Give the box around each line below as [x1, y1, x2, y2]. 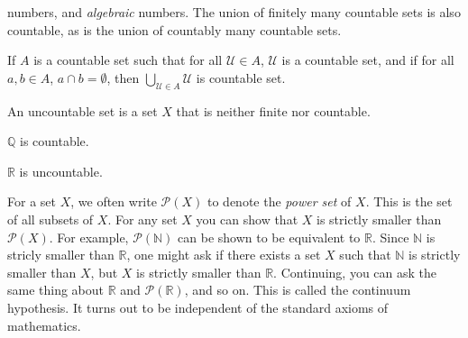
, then [106, 68, 140, 87]
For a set [7, 192, 56, 211]
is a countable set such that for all [33, 50, 223, 69]
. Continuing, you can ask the [273, 262, 436, 281]
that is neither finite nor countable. [176, 101, 371, 120]
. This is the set [365, 192, 453, 211]
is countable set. [196, 68, 286, 87]
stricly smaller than [7, 245, 115, 264]
